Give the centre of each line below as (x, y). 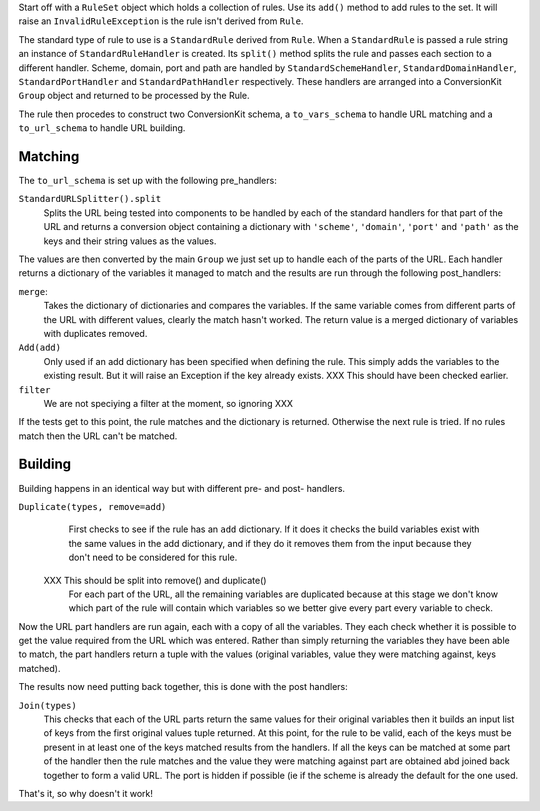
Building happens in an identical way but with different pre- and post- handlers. (181, 488)
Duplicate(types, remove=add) (92, 506)
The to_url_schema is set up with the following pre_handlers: (147, 181)
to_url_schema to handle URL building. (102, 128)
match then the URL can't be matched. (98, 436)
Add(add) (40, 348)
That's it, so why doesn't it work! (86, 793)
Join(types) (47, 705)
